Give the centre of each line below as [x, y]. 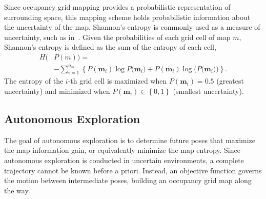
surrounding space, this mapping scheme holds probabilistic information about [127, 17]
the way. [17, 190]
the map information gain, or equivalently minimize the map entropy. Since [122, 150]
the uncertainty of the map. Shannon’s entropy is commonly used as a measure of [132, 27]
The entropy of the [34, 81]
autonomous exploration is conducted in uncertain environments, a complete [124, 160]
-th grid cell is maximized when [117, 81]
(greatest [230, 81]
